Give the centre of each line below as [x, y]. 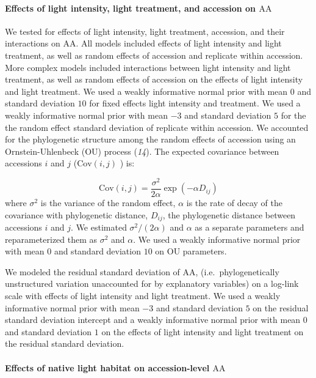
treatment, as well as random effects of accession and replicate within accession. [154, 55]
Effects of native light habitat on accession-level [107, 367]
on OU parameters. [191, 251]
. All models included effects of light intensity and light [179, 43]
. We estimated [99, 227]
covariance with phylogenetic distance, [77, 214]
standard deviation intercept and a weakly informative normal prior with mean [153, 320]
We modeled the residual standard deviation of [92, 271]
